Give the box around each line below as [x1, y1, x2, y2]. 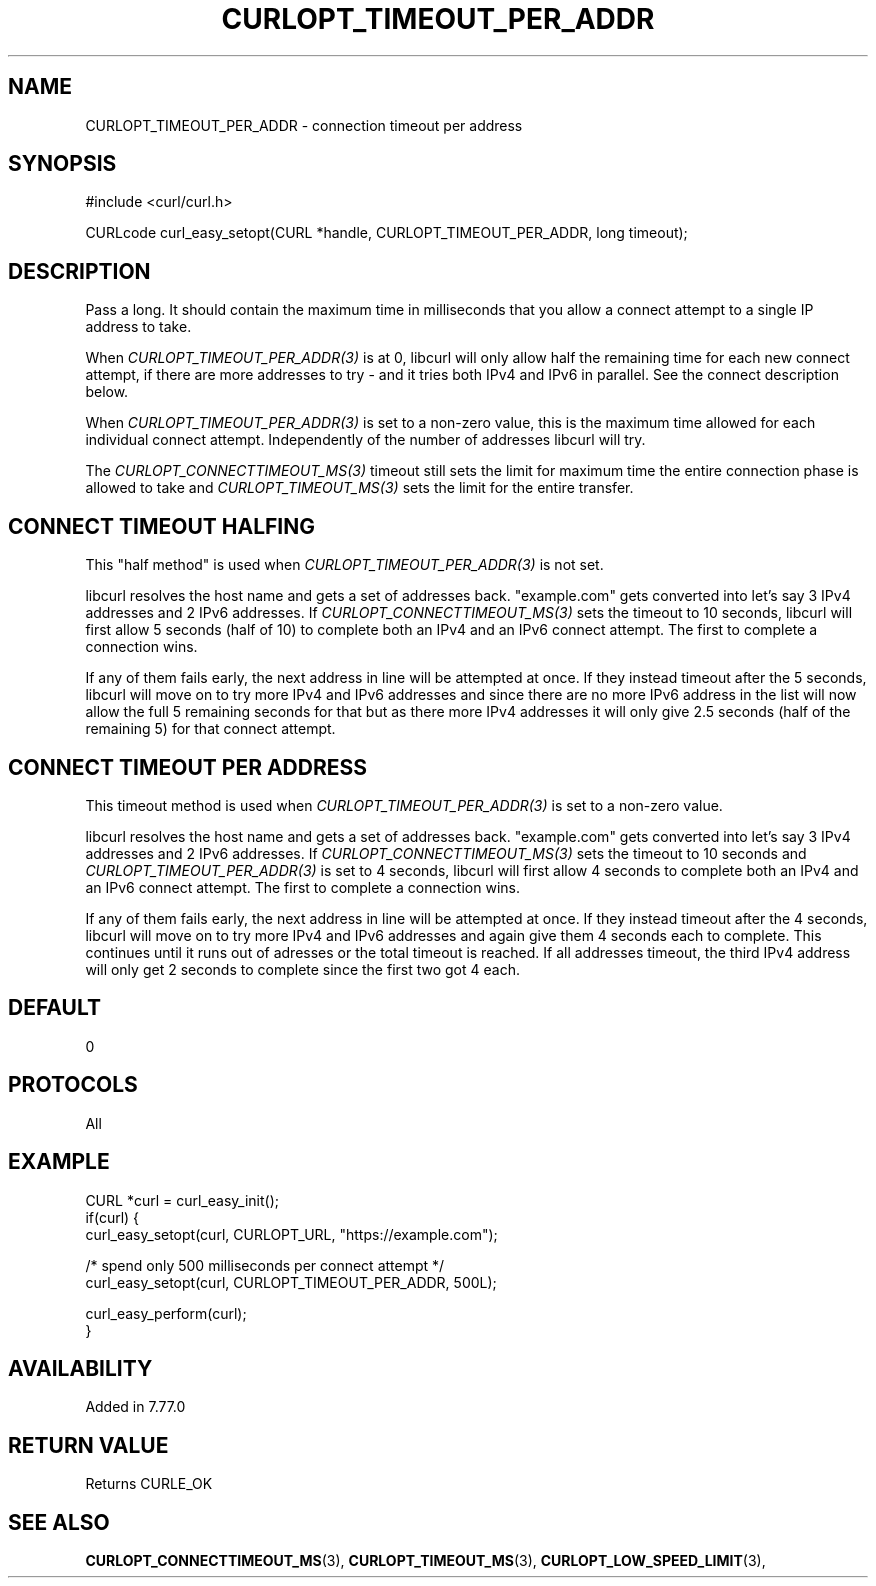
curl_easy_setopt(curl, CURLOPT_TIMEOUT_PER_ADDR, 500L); [85, 1273, 497, 1291]
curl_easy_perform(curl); [85, 1304, 247, 1322]
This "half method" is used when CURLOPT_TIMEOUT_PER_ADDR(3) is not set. [85, 556, 604, 574]
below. [85, 383, 129, 401]
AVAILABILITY [8, 1355, 153, 1381]
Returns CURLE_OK [85, 1475, 213, 1493]
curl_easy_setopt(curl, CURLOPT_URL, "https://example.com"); [85, 1225, 498, 1243]
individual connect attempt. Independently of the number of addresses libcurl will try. [85, 431, 646, 449]
